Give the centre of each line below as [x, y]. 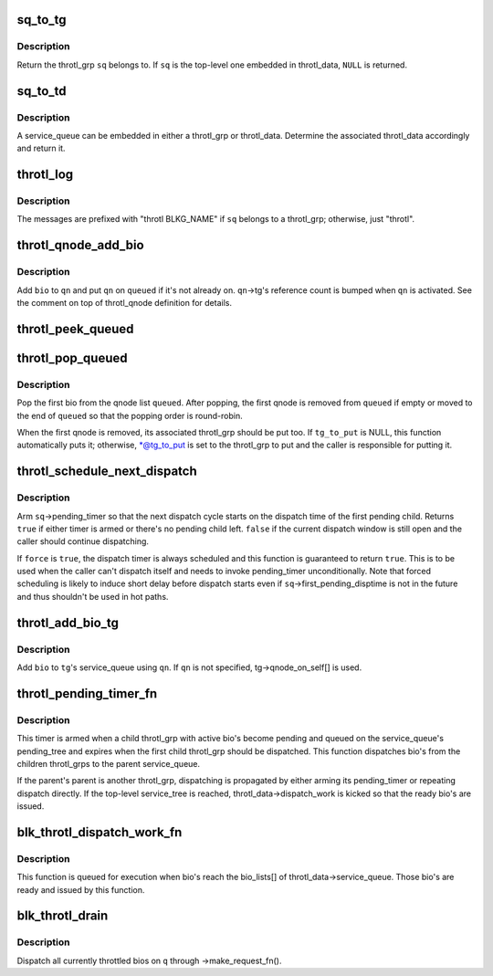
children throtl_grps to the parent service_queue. [109, 763]
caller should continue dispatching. [83, 541]
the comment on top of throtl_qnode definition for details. [125, 303]
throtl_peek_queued [75, 329]
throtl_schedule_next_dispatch [107, 472]
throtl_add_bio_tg [68, 622]
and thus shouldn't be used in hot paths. [93, 596]
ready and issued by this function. [81, 889]
